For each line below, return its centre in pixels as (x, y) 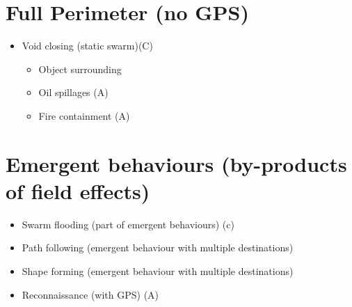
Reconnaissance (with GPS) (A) (90, 294)
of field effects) (78, 190)
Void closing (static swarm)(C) (87, 46)
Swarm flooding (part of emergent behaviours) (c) (128, 224)
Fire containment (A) (84, 115)
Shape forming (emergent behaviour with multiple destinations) (158, 271)
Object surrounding (80, 69)
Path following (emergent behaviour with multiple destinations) (158, 247)
